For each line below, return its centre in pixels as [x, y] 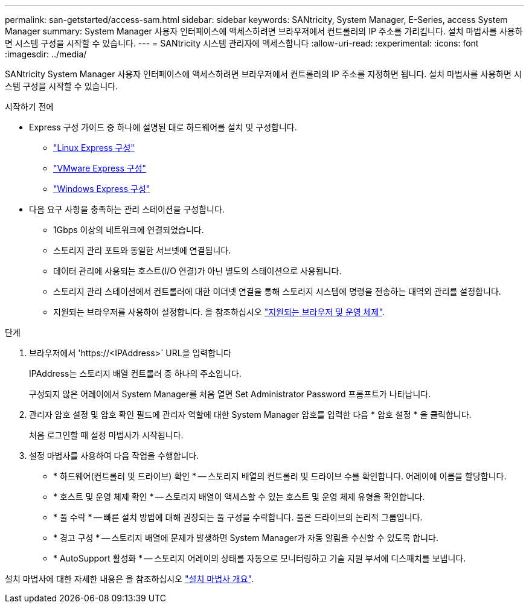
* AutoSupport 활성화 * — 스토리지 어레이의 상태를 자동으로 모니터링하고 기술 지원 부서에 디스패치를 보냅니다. [260, 558]
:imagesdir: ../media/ [46, 54]
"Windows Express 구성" [102, 189]
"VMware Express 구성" [100, 168]
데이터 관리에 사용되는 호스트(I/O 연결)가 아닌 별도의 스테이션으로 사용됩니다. [197, 271]
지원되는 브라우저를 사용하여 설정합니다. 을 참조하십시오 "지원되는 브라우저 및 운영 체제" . [219, 312]
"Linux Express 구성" [94, 148]
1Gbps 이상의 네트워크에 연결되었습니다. [129, 230]
